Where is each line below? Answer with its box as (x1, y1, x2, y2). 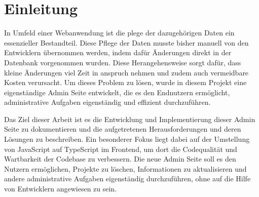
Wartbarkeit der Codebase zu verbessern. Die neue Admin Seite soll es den (4, 153, 236, 164)
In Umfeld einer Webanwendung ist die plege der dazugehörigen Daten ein (4, 27, 235, 38)
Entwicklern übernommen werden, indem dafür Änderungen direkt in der (4, 47, 232, 58)
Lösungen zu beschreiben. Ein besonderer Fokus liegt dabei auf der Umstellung (4, 134, 250, 144)
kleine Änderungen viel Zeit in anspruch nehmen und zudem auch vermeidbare (4, 67, 249, 77)
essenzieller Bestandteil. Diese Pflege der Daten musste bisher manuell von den (4, 37, 249, 48)
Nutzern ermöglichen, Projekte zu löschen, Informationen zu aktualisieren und (4, 163, 247, 174)
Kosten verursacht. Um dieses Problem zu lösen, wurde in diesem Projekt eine (4, 77, 247, 88)
